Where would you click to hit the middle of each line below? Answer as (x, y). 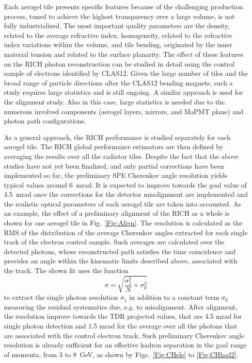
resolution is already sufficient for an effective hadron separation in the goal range (125, 345)
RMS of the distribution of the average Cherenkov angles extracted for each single (126, 232)
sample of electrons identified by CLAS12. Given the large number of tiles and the (126, 73)
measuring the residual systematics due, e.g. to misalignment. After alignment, (121, 306)
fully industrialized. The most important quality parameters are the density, (117, 26)
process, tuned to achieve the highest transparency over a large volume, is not (119, 16)
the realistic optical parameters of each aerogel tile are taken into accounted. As (123, 203)
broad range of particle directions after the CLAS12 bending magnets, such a (118, 82)
